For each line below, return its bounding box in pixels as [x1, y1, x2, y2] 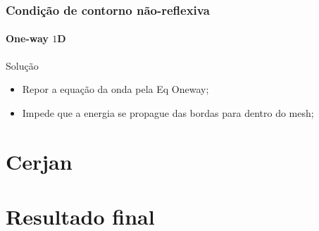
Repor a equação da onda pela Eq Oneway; [22, 82, 209, 96]
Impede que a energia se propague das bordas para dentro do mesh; [22, 105, 314, 120]
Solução [6, 58, 39, 73]
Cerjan [6, 146, 73, 175]
